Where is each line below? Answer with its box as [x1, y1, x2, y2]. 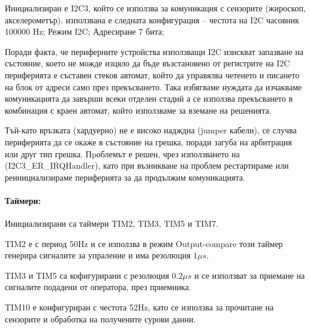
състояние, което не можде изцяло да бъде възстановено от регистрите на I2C [5, 57, 290, 69]
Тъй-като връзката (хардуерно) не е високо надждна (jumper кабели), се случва [5, 124, 297, 136]
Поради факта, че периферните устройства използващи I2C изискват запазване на [5, 45, 303, 57]
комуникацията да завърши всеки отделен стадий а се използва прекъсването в [5, 92, 293, 105]
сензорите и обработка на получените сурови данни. [5, 312, 196, 325]
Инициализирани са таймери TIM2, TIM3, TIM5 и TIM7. [5, 217, 219, 230]
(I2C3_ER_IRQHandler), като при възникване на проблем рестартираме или [5, 159, 289, 172]
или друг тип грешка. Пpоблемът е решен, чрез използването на [5, 147, 240, 160]
